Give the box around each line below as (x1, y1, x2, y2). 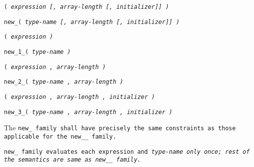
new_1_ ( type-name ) (4, 48, 71, 55)
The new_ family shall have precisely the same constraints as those (4, 122, 236, 133)
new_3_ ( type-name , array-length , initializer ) (4, 108, 173, 116)
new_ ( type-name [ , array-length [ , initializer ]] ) (4, 18, 180, 25)
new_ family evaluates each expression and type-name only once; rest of (4, 148, 250, 155)
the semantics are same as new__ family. (4, 156, 141, 164)
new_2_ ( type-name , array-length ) (4, 78, 124, 86)
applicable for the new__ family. (4, 133, 117, 140)
